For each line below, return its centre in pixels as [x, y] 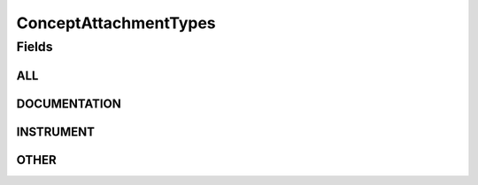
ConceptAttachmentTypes [116, 23]
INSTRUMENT [56, 132]
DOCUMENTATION [69, 104]
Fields [35, 47]
